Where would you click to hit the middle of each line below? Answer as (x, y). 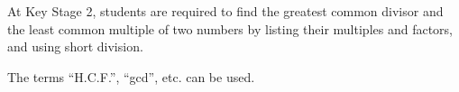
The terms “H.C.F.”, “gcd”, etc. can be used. (131, 76)
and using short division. (75, 46)
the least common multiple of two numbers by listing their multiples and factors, (230, 28)
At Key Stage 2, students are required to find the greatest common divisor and (225, 11)
